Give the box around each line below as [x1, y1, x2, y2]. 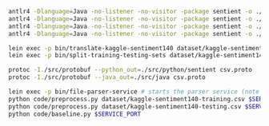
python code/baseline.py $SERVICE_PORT [8, 110, 142, 118]
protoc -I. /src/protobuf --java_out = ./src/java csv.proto [8, 73, 206, 81]
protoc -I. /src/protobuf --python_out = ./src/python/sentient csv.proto [8, 66, 252, 74]
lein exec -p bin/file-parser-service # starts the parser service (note [8, 88, 260, 96]
